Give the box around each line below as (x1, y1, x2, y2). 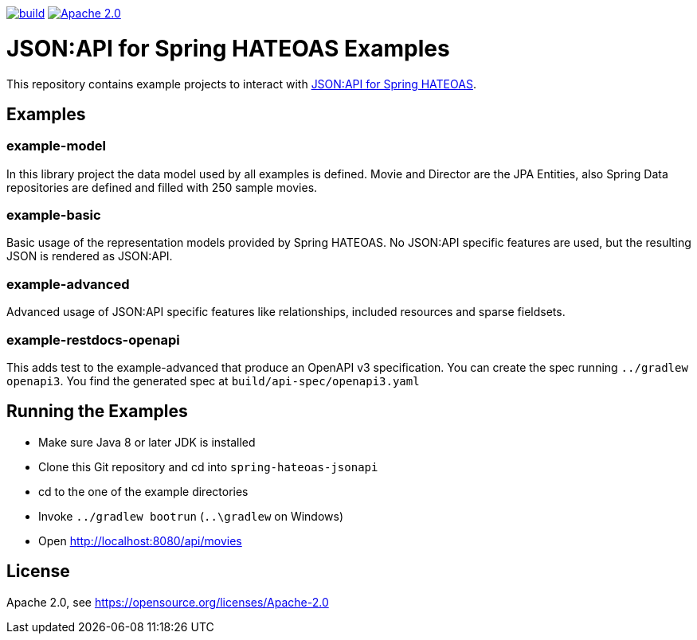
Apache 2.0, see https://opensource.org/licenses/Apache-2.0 (6, 595, 329, 609)
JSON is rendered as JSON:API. (6, 249, 173, 263)
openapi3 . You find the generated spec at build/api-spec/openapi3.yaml (6, 373, 420, 388)
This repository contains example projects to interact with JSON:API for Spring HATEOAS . (6, 76, 476, 91)
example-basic (6, 207, 101, 224)
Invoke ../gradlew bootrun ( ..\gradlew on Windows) (38, 509, 344, 523)
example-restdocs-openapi (6, 331, 180, 348)
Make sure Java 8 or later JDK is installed (38, 435, 256, 449)
